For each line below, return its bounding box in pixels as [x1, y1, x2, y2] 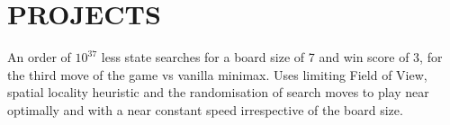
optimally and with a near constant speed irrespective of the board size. [7, 100, 403, 119]
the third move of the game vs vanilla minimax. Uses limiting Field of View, [7, 65, 427, 84]
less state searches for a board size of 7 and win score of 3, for [101, 48, 443, 67]
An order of [7, 48, 71, 67]
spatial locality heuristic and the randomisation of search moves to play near [7, 83, 429, 102]
